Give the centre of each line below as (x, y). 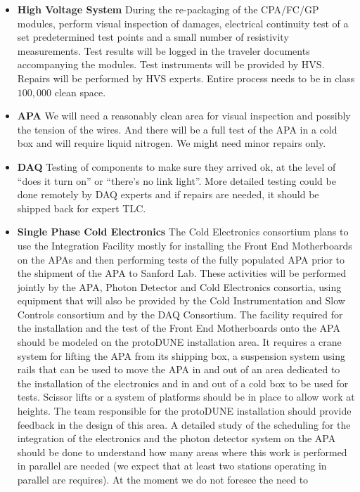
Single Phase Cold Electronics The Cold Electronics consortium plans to (183, 232)
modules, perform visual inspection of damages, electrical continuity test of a (183, 23)
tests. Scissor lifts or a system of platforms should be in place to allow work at (186, 397)
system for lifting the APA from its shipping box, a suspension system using (181, 355)
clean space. (80, 92)
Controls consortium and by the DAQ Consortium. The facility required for (180, 314)
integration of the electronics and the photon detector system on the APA (176, 438)
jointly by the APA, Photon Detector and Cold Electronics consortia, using (179, 286)
